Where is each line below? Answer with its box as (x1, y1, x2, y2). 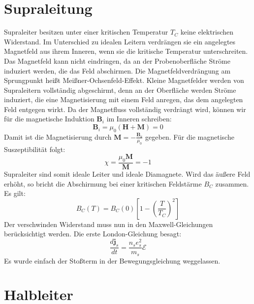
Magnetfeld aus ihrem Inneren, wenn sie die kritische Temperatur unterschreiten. (4, 46, 248, 56)
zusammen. (215, 178, 249, 189)
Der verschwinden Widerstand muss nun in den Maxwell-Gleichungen (4, 219, 213, 229)
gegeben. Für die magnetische (145, 131, 234, 142)
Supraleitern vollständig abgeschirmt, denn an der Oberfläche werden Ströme (4, 84, 236, 95)
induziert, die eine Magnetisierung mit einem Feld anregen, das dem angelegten (4, 94, 243, 105)
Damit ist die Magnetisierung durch (4, 131, 112, 142)
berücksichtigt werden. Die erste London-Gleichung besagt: (4, 228, 182, 239)
